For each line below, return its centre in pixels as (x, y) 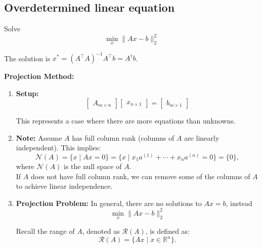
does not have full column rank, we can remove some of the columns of (140, 176)
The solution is (27, 58)
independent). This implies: (58, 148)
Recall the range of (45, 231)
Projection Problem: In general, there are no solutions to (109, 203)
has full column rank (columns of (123, 137)
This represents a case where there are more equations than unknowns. (126, 121)
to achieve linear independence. (64, 186)
